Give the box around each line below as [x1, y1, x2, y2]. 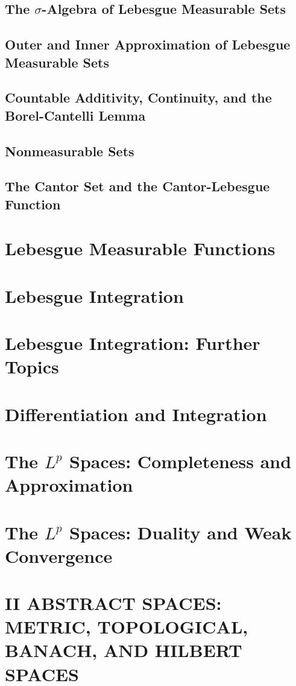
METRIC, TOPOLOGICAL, [5, 614, 248, 639]
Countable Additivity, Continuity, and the [5, 88, 272, 107]
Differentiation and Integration [5, 401, 267, 426]
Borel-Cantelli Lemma [5, 106, 146, 124]
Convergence [5, 543, 113, 568]
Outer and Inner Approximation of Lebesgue [5, 35, 291, 54]
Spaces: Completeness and [69, 448, 292, 473]
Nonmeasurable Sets [5, 141, 134, 160]
